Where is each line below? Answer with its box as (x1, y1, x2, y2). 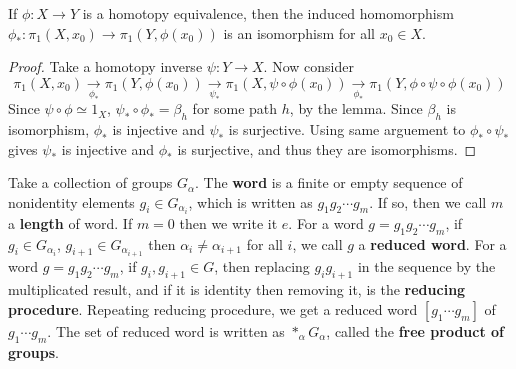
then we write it (179, 212, 278, 233)
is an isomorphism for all (223, 22, 375, 43)
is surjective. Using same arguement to (228, 118, 466, 139)
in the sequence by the (357, 256, 496, 277)
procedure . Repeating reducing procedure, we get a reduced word (8, 298, 418, 319)
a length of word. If (8, 212, 133, 233)
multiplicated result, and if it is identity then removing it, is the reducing (8, 279, 466, 300)
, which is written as (188, 191, 313, 212)
